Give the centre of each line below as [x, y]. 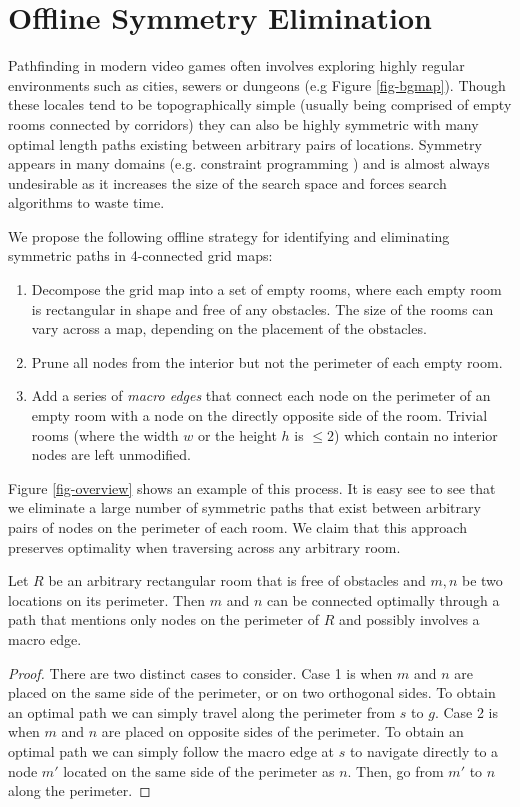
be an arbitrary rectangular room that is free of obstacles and [237, 580]
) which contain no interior [416, 434]
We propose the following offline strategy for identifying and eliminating [229, 235]
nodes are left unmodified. [111, 454]
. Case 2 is [466, 711]
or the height [237, 434]
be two [482, 580]
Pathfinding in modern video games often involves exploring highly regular [236, 65]
